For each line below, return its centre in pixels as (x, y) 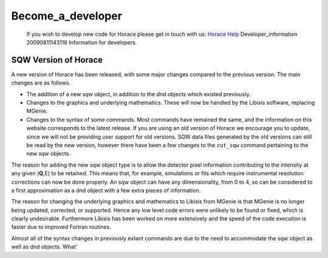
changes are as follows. (41, 83)
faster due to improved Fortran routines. (61, 227)
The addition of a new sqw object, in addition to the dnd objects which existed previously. (138, 94)
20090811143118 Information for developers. (82, 42)
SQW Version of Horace (57, 60)
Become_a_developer (67, 16)
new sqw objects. (49, 154)
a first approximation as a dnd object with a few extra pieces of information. (106, 190)
